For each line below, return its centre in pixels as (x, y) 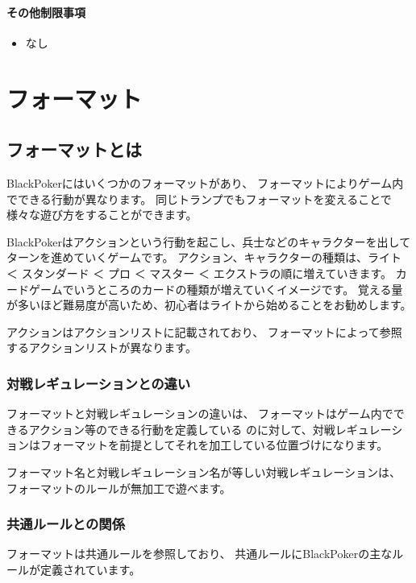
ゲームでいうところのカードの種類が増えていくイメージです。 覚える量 (216, 289)
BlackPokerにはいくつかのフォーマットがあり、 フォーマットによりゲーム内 (205, 182)
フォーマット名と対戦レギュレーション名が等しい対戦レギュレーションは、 (204, 471)
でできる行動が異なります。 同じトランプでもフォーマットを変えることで (199, 198)
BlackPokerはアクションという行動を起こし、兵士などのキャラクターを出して (209, 241)
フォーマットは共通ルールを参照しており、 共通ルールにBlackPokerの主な (200, 554)
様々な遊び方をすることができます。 (102, 215)
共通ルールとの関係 (66, 524)
